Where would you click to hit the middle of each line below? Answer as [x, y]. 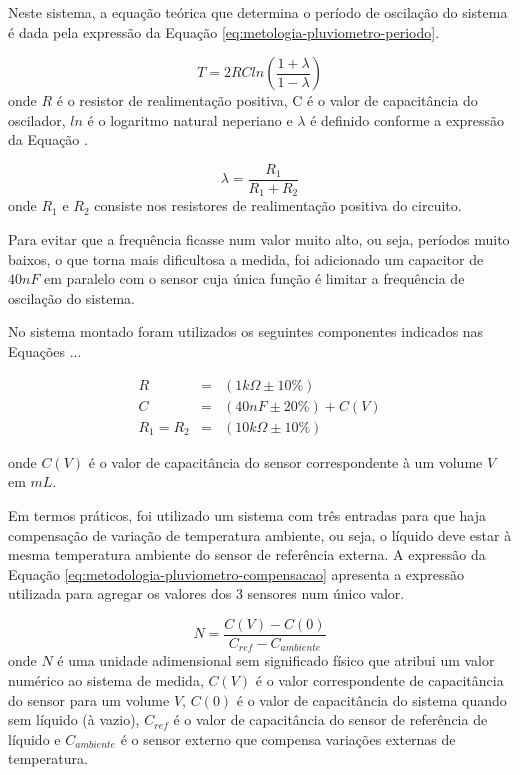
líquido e [34, 738]
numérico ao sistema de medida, [106, 680]
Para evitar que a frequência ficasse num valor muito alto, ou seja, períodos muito [259, 239]
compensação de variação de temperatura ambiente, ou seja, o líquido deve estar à [260, 534]
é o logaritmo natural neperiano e [190, 119]
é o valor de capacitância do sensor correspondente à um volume [285, 461]
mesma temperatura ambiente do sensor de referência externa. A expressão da [247, 554]
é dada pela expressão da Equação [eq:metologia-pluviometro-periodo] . [224, 31]
